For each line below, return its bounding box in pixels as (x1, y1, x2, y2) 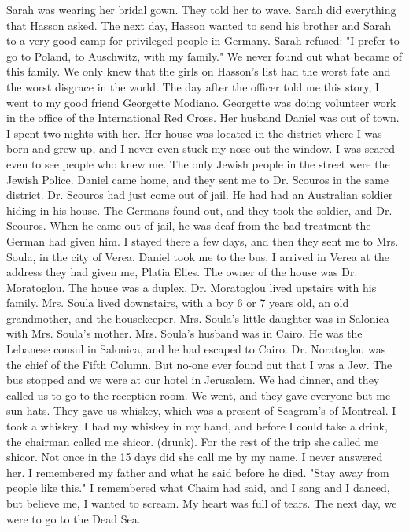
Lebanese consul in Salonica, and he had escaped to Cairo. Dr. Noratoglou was (6, 341, 386, 357)
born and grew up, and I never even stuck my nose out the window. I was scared (6, 140, 395, 157)
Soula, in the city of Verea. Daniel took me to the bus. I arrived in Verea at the (6, 248, 389, 264)
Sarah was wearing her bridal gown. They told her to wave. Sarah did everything (6, 2, 396, 17)
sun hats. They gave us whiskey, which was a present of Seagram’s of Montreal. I (6, 402, 396, 419)
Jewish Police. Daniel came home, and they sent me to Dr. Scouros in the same (6, 171, 389, 187)
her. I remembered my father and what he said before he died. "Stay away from (6, 464, 389, 480)
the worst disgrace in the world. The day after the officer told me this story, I (6, 78, 380, 94)
